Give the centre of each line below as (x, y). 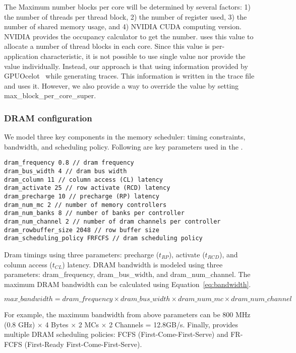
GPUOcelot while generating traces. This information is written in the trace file (129, 76)
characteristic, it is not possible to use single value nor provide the (143, 56)
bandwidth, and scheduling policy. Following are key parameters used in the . (124, 146)
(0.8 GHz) (20, 324)
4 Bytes (57, 324)
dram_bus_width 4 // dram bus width (66, 171)
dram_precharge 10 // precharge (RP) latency (82, 196)
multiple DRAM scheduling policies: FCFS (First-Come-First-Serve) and (116, 334)
